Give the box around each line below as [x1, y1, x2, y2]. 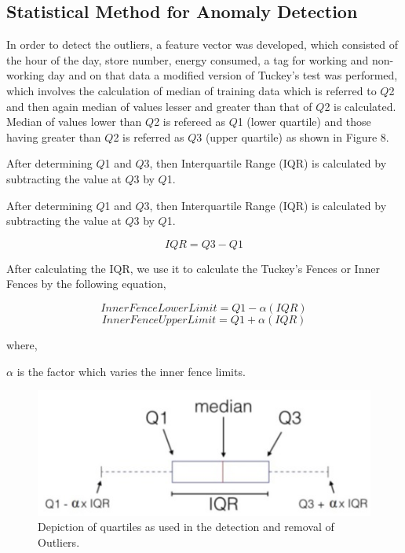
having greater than [6, 128, 101, 145]
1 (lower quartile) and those [237, 113, 371, 130]
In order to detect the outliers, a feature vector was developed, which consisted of [6, 36, 399, 53]
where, [6, 336, 38, 352]
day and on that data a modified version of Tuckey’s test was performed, [47, 67, 398, 83]
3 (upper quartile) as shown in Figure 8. [196, 128, 389, 145]
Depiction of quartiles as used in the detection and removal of [38, 518, 334, 535]
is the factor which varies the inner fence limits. [16, 363, 246, 379]
